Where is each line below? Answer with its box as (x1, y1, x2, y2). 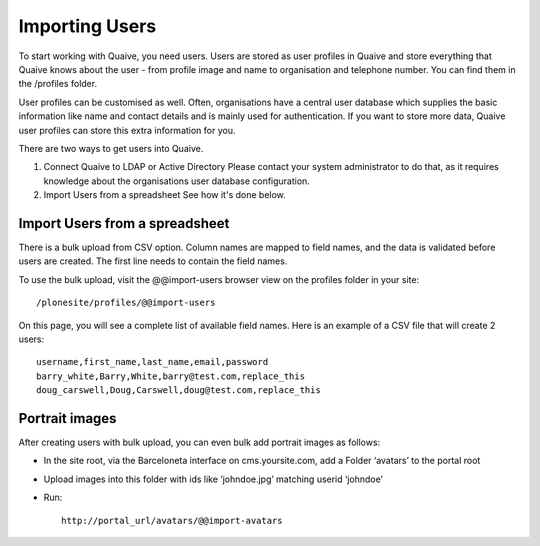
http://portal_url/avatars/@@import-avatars (61, 515, 284, 526)
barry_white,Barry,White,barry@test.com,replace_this (36, 370, 305, 382)
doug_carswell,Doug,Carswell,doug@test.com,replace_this (36, 385, 322, 396)
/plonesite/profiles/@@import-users (36, 297, 216, 309)
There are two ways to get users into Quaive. (18, 142, 204, 154)
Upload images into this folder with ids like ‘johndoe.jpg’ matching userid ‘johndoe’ (43, 473, 384, 485)
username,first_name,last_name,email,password (36, 356, 269, 368)
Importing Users (18, 15, 157, 37)
